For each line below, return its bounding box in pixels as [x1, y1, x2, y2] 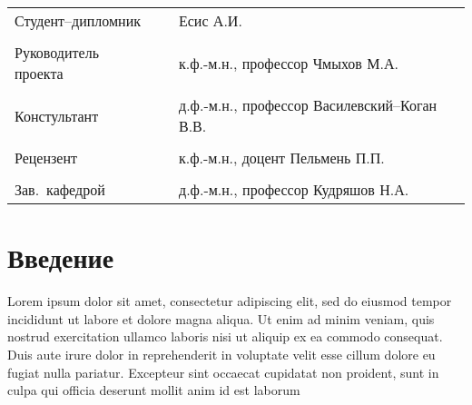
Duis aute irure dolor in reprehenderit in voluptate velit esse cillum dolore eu [7, 344, 436, 363]
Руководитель [15, 42, 99, 63]
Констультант [15, 104, 99, 126]
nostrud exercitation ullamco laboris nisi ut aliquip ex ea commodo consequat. [7, 327, 443, 346]
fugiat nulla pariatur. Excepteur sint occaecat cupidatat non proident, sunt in [7, 362, 439, 381]
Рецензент [15, 147, 77, 168]
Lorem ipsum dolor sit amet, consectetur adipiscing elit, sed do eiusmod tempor [7, 291, 452, 311]
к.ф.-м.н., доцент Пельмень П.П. [178, 147, 385, 168]
